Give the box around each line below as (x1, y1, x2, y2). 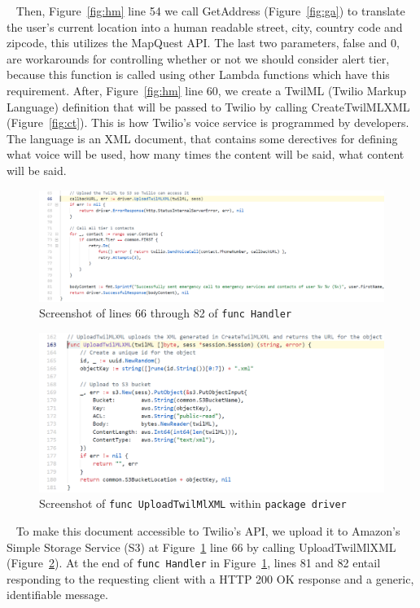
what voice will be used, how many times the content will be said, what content (7, 146, 405, 163)
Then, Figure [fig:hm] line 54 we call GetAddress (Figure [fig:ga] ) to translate (15, 2, 405, 19)
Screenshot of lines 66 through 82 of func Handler (39, 304, 292, 321)
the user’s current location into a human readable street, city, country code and (7, 18, 403, 35)
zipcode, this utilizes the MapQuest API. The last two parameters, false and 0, (7, 34, 400, 51)
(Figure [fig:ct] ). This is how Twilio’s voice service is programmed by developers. (7, 114, 409, 131)
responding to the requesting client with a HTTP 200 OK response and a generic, (7, 570, 414, 587)
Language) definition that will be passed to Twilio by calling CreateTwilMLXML (7, 98, 410, 115)
